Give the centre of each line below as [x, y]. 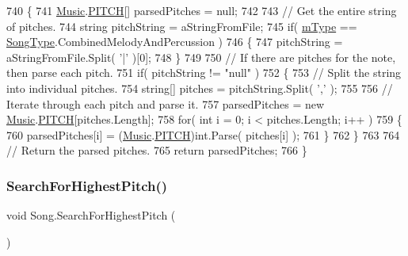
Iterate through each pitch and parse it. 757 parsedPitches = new [166, 103]
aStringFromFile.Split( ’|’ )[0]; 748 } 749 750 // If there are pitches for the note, [201, 57]
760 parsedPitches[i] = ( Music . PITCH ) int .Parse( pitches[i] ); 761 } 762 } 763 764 [203, 134]
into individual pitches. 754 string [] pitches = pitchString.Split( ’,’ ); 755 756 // [200, 88]
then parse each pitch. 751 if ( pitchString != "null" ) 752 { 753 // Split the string [204, 73]
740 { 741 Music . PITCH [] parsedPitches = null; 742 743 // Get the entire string [202, 10]
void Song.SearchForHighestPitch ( [91, 215]
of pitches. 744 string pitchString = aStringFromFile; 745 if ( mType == [182, 26]
